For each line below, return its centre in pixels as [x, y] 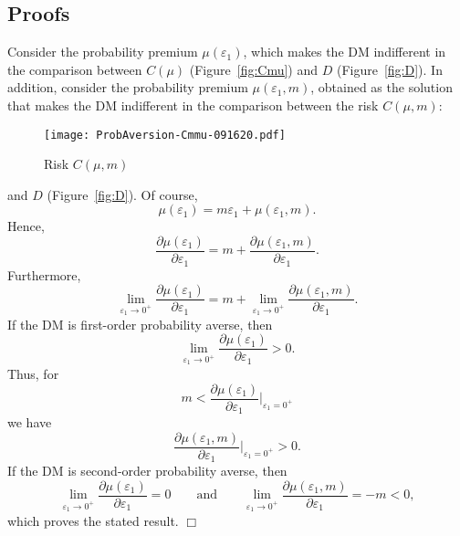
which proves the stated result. [93, 520]
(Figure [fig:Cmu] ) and [254, 69]
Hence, [26, 226]
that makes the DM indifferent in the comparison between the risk [193, 105]
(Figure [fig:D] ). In [389, 69]
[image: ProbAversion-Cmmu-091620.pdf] [165, 135]
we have [30, 422]
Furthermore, [44, 274]
